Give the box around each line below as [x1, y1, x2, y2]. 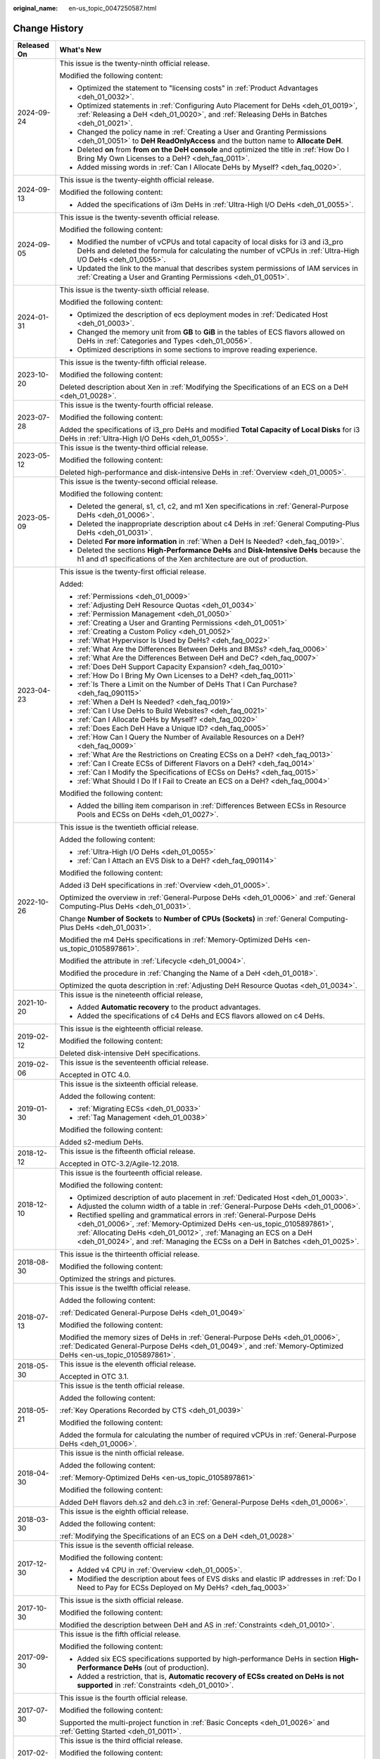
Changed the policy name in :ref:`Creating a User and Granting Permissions [77, 127, 327, 136]
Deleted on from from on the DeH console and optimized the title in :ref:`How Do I [77, 144, 349, 154]
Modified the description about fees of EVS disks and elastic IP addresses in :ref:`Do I [77, 1573, 361, 1583]
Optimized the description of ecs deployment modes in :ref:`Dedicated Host [77, 310, 329, 319]
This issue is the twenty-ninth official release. [59, 58, 210, 68]
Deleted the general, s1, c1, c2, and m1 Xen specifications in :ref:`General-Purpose [77, 501, 349, 511]
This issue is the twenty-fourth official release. [59, 400, 214, 409]
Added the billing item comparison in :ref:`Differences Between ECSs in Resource [77, 801, 346, 811]
